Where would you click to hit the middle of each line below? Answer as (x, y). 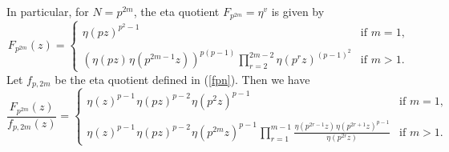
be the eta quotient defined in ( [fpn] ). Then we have (182, 79)
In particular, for (48, 11)
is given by (298, 11)
